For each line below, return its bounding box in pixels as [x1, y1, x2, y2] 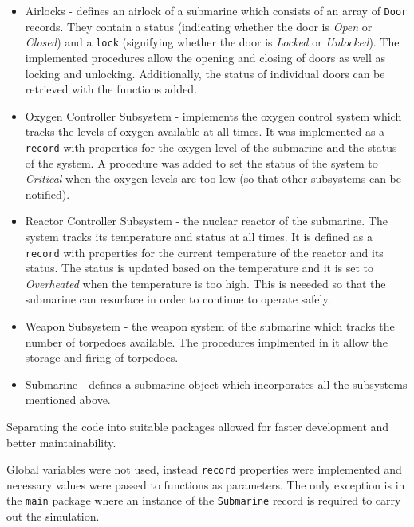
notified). [25, 185, 70, 202]
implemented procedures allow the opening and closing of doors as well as [25, 49, 386, 65]
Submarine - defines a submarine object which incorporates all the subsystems [25, 375, 408, 392]
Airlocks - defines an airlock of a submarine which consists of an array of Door [25, 2, 408, 18]
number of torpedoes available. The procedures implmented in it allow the [25, 333, 388, 350]
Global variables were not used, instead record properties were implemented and [6, 461, 402, 477]
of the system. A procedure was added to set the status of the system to [25, 154, 378, 171]
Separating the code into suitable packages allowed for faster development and [6, 418, 389, 434]
